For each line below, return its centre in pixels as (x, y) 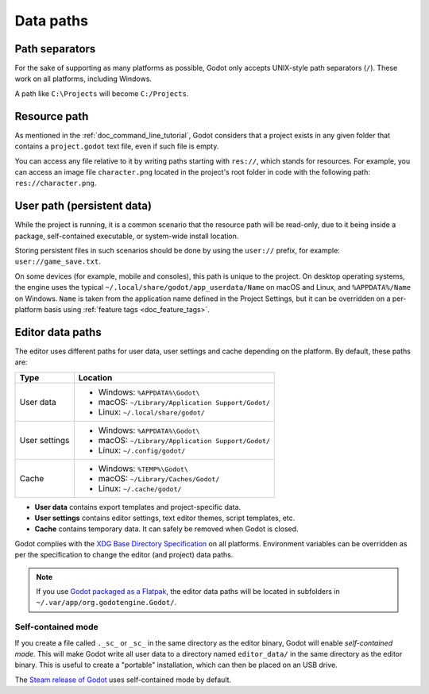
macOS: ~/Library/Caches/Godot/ (159, 478)
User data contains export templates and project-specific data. (138, 507)
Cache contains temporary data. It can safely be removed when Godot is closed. (166, 529)
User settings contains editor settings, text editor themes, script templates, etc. (165, 518)
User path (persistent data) (83, 206)
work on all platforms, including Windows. (83, 79)
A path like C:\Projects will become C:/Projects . (102, 93)
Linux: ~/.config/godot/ (142, 450)
